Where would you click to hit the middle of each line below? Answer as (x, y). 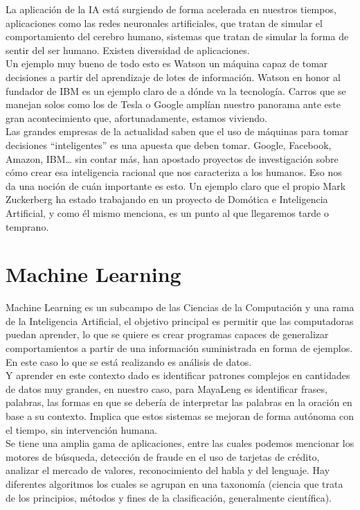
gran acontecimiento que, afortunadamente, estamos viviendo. (136, 117)
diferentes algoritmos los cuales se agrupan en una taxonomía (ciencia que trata (174, 483)
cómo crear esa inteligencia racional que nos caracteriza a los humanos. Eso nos (174, 172)
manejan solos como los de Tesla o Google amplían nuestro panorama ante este (173, 104)
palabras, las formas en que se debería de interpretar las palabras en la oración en (179, 402)
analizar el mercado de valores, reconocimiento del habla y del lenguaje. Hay (168, 470)
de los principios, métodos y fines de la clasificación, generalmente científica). (169, 497)
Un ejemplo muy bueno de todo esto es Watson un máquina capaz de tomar (167, 63)
